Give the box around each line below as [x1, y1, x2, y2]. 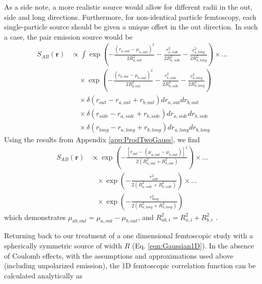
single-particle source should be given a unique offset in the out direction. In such [4, 21, 258, 32]
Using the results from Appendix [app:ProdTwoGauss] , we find [4, 134, 200, 145]
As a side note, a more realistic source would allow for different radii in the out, [4, 2, 253, 12]
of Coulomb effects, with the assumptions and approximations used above [4, 250, 234, 261]
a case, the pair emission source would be [4, 31, 133, 42]
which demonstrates [4, 211, 66, 222]
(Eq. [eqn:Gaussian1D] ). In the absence [132, 240, 254, 251]
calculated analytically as [4, 270, 83, 280]
